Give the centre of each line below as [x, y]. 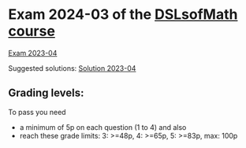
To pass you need [37, 112]
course [32, 31]
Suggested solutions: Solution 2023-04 [72, 68]
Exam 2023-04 [33, 53]
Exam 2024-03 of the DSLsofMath [123, 15]
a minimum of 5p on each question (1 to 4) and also [103, 127]
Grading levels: [46, 93]
